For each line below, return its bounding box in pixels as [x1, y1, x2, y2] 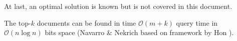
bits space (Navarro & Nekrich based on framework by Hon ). [45, 27, 234, 38]
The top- [4, 17, 31, 28]
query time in [176, 17, 218, 28]
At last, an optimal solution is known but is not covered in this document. [4, 1, 232, 11]
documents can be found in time [37, 17, 136, 28]
